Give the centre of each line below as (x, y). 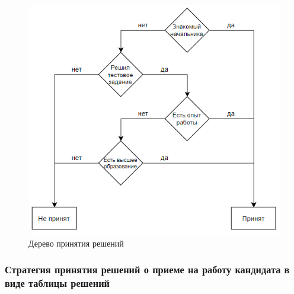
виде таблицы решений (57, 283)
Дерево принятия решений (76, 243)
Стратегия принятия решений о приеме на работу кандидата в (147, 269)
